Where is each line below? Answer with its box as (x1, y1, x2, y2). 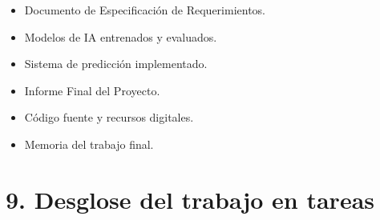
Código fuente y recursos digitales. (24, 109, 194, 126)
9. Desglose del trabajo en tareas (6, 182, 375, 215)
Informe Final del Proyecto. (24, 82, 160, 98)
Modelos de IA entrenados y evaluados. (24, 28, 217, 45)
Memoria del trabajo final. (24, 135, 154, 152)
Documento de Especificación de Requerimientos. (24, 2, 265, 18)
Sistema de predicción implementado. (24, 55, 208, 72)
